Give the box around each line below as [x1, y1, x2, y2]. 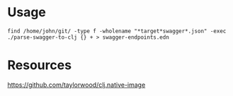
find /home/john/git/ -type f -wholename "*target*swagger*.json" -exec [7, 28, 227, 35]
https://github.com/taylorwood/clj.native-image [7, 80, 146, 89]
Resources [7, 57, 72, 73]
